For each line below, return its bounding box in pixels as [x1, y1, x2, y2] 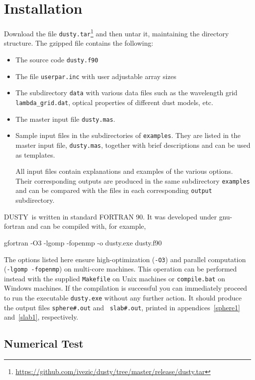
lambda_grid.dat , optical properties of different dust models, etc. [15, 97, 213, 107]
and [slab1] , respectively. [4, 312, 78, 322]
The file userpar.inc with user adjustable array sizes [15, 71, 177, 81]
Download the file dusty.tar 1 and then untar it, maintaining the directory [4, 27, 229, 38]
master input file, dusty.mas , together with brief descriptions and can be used [15, 139, 251, 150]
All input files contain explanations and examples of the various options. [15, 166, 233, 176]
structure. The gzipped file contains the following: [4, 38, 153, 48]
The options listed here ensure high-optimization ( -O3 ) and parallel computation [4, 254, 246, 264]
